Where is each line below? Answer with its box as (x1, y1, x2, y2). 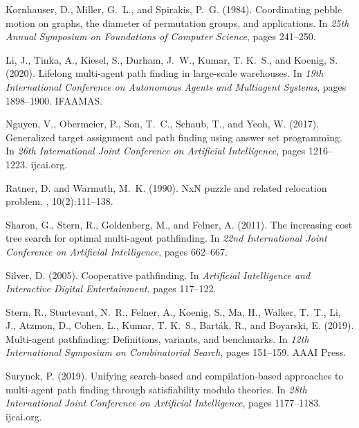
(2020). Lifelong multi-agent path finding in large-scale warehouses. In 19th (6, 66, 324, 80)
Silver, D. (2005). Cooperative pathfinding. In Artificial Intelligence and (6, 267, 311, 282)
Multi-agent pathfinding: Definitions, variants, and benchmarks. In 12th (6, 331, 309, 346)
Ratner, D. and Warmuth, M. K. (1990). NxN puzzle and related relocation (6, 180, 327, 195)
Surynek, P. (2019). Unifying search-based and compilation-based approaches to (6, 368, 344, 383)
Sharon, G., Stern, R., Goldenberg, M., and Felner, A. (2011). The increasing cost (6, 217, 353, 231)
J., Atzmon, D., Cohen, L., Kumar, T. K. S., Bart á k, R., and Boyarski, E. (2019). (6, 318, 354, 332)
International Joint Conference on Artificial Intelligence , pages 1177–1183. (6, 395, 322, 410)
